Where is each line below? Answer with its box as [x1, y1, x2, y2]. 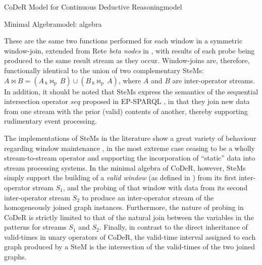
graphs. [4, 251, 27, 262]
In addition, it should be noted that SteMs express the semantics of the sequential [4, 86, 258, 96]
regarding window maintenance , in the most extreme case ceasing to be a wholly [4, 142, 255, 153]
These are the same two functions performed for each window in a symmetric [4, 35, 243, 46]
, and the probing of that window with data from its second [63, 182, 248, 192]
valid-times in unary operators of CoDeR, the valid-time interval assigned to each [4, 231, 256, 242]
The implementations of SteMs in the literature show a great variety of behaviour [4, 132, 256, 143]
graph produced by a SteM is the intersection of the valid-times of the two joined [4, 241, 255, 252]
